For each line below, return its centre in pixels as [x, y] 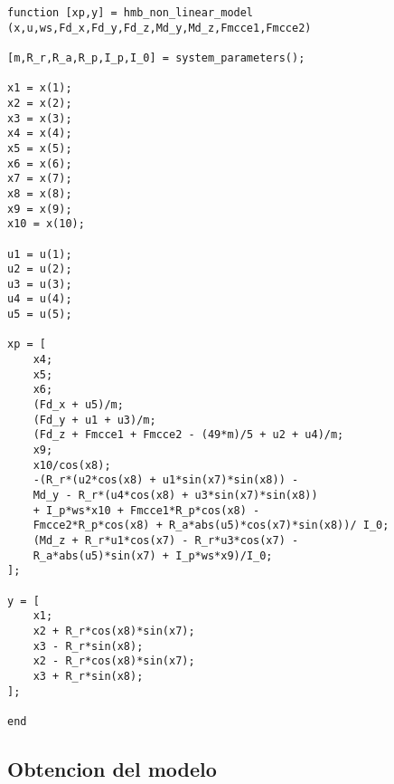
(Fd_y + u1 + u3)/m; [94, 420]
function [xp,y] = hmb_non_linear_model [131, 13]
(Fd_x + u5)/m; [78, 405]
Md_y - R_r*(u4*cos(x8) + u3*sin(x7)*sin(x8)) [175, 495]
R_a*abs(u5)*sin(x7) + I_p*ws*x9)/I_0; [153, 555]
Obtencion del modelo [112, 768]
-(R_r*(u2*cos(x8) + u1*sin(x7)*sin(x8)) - [166, 480]
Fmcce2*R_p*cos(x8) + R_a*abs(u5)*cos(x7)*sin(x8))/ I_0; [211, 526]
